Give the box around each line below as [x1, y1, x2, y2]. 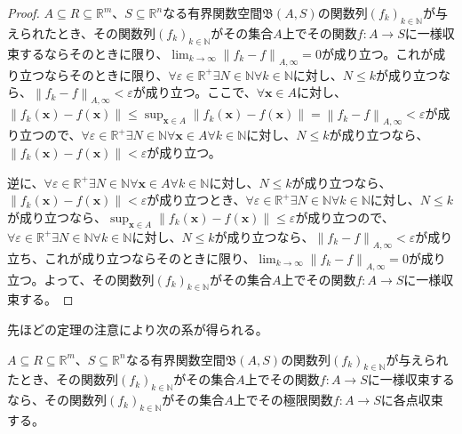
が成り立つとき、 [147, 190, 246, 209]
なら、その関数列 [7, 390, 107, 409]
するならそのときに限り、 [19, 44, 169, 62]
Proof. [7, 4, 40, 21]
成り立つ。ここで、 [145, 83, 257, 101]
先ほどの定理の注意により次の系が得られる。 [7, 320, 268, 339]
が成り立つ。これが [321, 44, 434, 62]
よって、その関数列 [44, 269, 155, 288]
